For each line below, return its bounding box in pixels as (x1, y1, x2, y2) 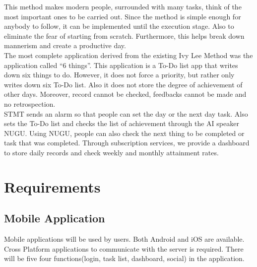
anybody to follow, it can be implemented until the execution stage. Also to (4, 21, 234, 31)
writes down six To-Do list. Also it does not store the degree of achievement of (4, 79, 243, 89)
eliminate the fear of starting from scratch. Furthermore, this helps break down (4, 30, 245, 41)
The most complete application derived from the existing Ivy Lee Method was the (4, 50, 253, 60)
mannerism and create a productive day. (4, 40, 126, 51)
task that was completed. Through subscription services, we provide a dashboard (4, 137, 250, 148)
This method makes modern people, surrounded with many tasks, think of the (4, 1, 242, 11)
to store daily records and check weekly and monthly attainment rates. (4, 147, 219, 157)
